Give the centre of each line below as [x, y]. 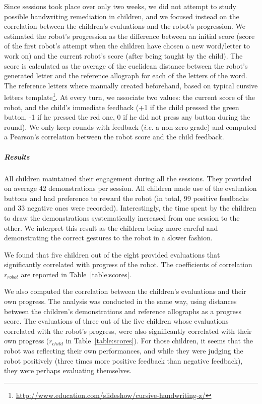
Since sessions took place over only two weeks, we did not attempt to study [120, 6]
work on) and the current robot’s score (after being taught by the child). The [123, 55]
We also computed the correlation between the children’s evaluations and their [125, 291]
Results [17, 156]
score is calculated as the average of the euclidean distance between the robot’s [126, 65]
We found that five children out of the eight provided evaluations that [112, 254]
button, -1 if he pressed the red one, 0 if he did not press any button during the [127, 117]
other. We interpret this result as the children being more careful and [111, 228]
